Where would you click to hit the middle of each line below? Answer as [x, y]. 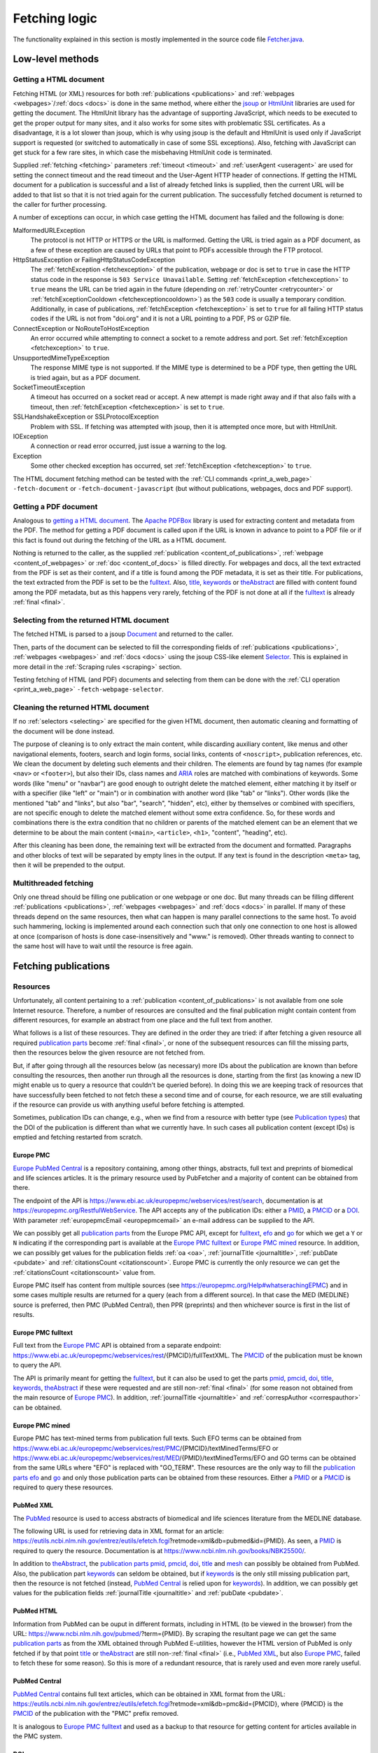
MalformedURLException [49, 230]
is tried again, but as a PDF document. [85, 377]
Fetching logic [55, 18]
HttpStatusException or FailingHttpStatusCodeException [94, 259]
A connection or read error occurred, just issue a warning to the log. [129, 446]
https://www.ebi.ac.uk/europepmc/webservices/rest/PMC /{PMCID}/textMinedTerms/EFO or [146, 1448]
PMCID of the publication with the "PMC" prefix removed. [96, 1714]
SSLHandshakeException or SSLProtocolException [86, 417]
